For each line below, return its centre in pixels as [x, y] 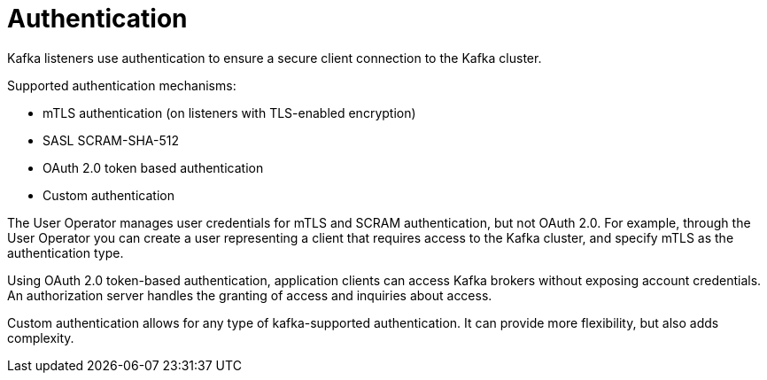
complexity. [41, 337]
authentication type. [66, 252]
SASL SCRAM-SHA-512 [111, 140]
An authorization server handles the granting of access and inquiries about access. [250, 295]
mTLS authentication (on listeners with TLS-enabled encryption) [229, 112]
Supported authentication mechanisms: [122, 85]
